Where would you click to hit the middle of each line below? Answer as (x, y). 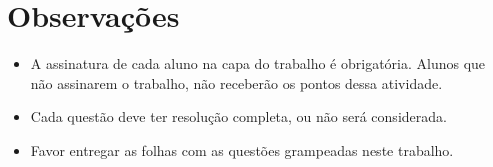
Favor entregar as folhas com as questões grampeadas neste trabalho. (242, 149)
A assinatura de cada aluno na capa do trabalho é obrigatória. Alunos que (258, 63)
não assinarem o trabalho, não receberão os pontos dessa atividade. (236, 82)
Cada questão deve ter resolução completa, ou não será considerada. (238, 116)
